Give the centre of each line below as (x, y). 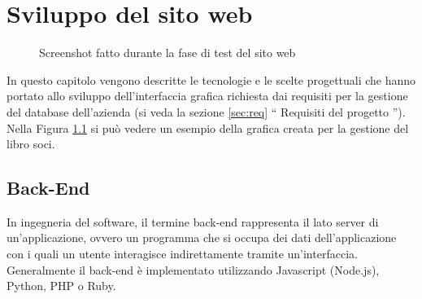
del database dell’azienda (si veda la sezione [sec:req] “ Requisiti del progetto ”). (206, 111)
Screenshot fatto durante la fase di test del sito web (167, 53)
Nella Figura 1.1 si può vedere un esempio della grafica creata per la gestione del (208, 128)
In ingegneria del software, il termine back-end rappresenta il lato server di (193, 221)
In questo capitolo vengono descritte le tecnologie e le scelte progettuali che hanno (211, 79)
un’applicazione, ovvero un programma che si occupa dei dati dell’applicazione (202, 237)
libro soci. (31, 144)
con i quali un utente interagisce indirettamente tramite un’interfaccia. (182, 254)
